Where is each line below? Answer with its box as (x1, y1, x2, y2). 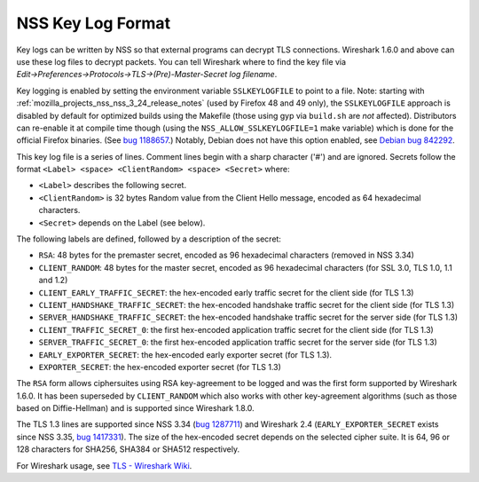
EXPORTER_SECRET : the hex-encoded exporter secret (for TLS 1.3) (38, 361, 281, 372)
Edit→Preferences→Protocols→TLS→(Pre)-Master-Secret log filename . (16, 69, 278, 80)
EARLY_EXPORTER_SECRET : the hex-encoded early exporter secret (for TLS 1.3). (38, 349, 333, 360)
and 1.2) (38, 275, 68, 286)
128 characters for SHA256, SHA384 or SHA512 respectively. (16, 444, 240, 454)
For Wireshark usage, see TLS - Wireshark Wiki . (16, 460, 192, 470)
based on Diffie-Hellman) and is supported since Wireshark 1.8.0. (16, 403, 255, 414)
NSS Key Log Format (16, 13, 171, 33)
